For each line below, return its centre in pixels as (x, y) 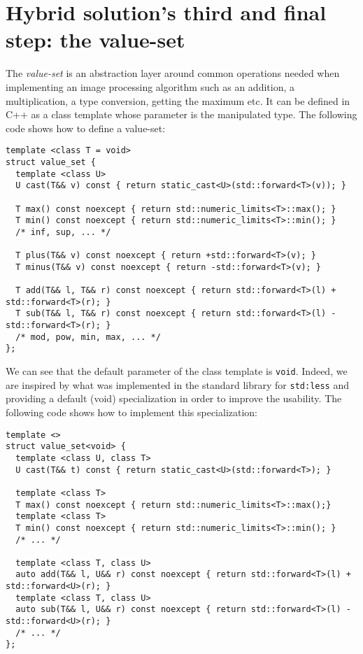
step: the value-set (95, 40)
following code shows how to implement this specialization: (132, 412)
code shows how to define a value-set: (86, 128)
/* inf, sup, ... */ (63, 232)
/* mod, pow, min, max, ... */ (88, 337)
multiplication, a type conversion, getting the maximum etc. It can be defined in (178, 100)
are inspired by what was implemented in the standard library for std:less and (178, 384)
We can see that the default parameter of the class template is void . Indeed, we (177, 371)
